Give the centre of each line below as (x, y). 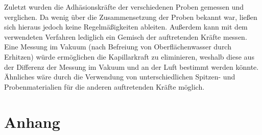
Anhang (32, 121)
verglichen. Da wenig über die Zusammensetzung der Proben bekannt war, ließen (131, 17)
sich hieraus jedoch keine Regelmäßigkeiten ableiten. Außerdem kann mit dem (126, 27)
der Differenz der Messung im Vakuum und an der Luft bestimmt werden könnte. (132, 66)
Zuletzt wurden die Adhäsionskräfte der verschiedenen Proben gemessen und (124, 7)
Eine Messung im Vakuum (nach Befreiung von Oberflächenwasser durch (118, 47)
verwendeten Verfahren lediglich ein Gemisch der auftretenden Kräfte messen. (126, 36)
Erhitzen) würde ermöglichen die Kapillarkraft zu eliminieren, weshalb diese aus (129, 56)
